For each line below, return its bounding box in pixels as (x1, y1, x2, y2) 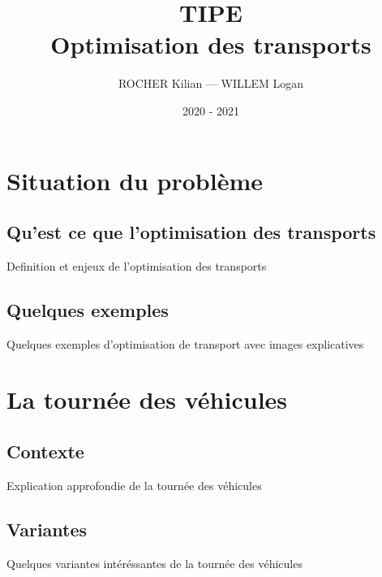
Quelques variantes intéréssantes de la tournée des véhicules (6, 554, 303, 571)
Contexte (6, 439, 84, 464)
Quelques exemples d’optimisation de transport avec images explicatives (6, 335, 364, 352)
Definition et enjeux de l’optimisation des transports (6, 257, 267, 274)
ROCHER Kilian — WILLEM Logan (118, 75, 304, 92)
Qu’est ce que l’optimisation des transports (6, 219, 376, 245)
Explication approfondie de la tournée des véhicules (6, 476, 262, 493)
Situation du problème (6, 163, 263, 197)
